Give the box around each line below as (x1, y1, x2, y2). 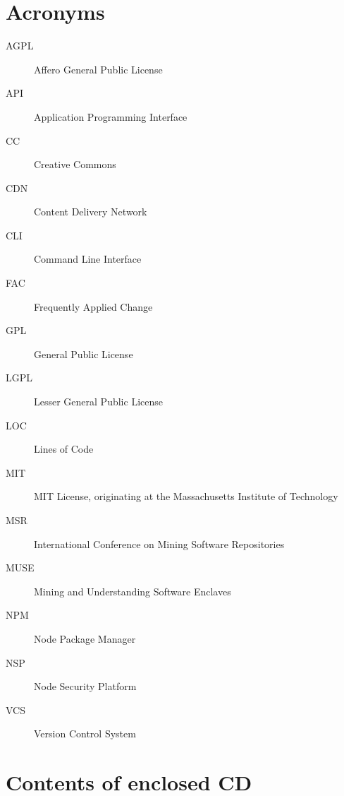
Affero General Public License (34, 61, 163, 76)
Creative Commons (34, 157, 116, 172)
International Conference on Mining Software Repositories (34, 536, 285, 551)
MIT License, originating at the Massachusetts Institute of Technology (34, 489, 338, 504)
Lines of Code (34, 441, 94, 456)
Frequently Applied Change (34, 299, 153, 314)
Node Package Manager (34, 631, 136, 646)
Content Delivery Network (34, 204, 147, 219)
